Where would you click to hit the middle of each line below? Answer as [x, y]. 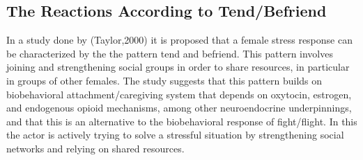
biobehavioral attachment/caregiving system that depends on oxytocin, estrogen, [179, 94]
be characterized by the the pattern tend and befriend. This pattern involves [170, 53]
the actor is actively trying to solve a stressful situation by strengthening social [175, 135]
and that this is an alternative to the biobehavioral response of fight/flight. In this [182, 121]
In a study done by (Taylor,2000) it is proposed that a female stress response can [179, 40]
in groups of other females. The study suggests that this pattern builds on [164, 80]
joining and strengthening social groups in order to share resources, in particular [178, 67]
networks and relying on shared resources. [95, 148]
